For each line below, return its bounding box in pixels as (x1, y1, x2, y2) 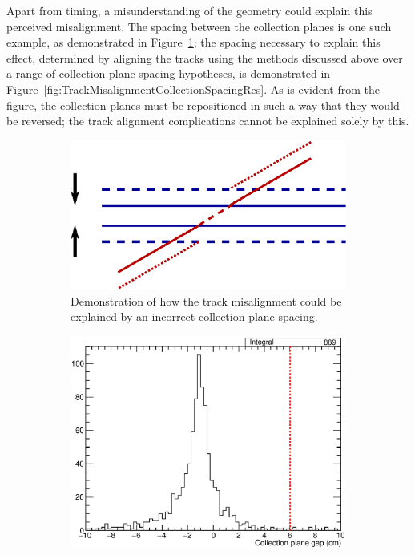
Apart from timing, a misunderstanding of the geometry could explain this (6, 2, 373, 18)
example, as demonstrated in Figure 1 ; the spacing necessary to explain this (6, 34, 381, 51)
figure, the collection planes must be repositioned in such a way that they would (6, 96, 400, 113)
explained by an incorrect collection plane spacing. (71, 308, 318, 325)
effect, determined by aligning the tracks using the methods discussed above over (6, 49, 403, 66)
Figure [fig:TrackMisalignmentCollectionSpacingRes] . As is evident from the (6, 80, 380, 97)
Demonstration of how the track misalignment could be (71, 292, 342, 309)
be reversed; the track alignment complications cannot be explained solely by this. (6, 112, 409, 129)
